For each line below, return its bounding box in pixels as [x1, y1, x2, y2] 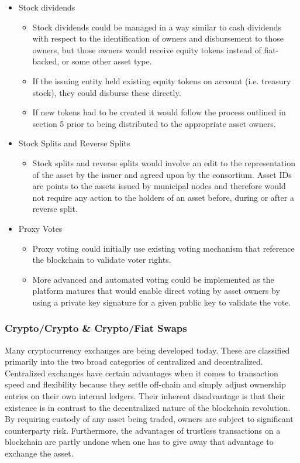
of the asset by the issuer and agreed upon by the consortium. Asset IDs [32, 168, 292, 180]
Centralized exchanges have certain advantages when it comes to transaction [5, 366, 278, 379]
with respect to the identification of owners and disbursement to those [32, 32, 284, 44]
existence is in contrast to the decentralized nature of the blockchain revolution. [5, 401, 291, 413]
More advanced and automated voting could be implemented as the [32, 273, 274, 285]
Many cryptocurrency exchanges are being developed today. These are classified [5, 344, 290, 356]
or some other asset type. [61, 55, 152, 67]
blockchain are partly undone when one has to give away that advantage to [5, 435, 274, 448]
